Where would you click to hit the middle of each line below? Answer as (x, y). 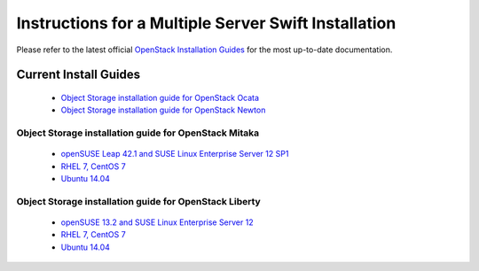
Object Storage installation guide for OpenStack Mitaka (138, 133)
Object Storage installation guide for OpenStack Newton (163, 110)
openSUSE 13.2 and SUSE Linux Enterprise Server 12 (157, 222)
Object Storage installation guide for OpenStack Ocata (160, 97)
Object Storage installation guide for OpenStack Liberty (138, 201)
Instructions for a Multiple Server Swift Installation (206, 23)
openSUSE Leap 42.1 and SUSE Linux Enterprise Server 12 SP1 (175, 154)
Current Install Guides (79, 75)
